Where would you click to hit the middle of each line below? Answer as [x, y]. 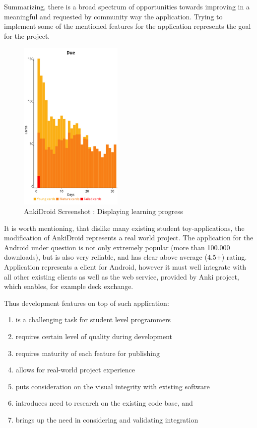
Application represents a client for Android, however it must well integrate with [125, 267]
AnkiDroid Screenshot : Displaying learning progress [103, 211]
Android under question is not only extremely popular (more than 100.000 [117, 247]
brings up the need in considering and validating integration [107, 420]
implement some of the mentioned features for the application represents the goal [128, 26]
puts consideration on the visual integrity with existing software [113, 386]
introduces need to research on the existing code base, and [104, 403]
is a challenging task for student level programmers [93, 320]
